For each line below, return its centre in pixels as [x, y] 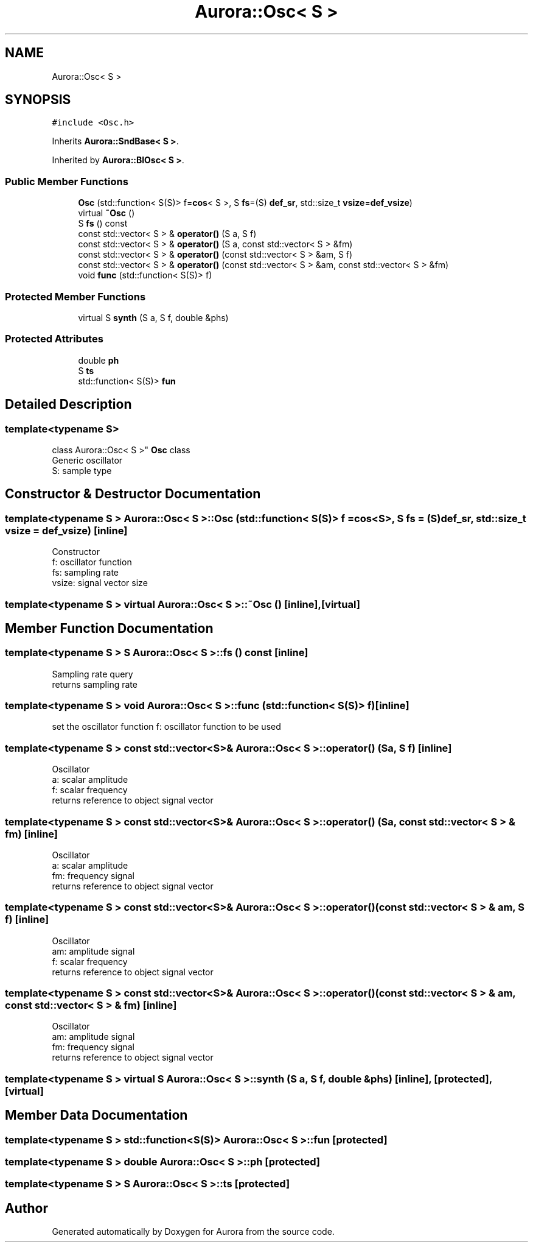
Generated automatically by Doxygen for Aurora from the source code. [193, 1232]
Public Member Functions [67, 181]
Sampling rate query [92, 674]
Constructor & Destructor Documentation [133, 494]
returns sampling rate [95, 684]
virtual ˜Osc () [106, 213]
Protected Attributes [54, 339]
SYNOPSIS [38, 100]
